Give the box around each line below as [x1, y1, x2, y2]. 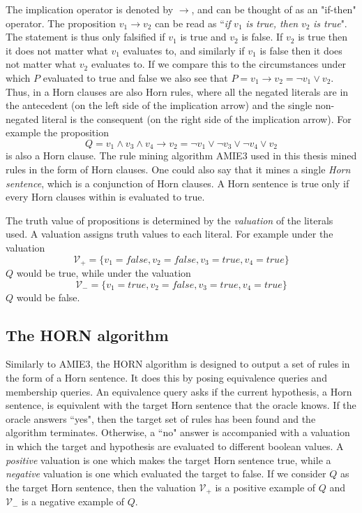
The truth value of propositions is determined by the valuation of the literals [6, 212, 333, 227]
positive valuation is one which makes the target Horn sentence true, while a [6, 452, 331, 467]
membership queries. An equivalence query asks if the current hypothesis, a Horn [6, 384, 352, 398]
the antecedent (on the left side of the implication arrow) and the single [6, 98, 312, 113]
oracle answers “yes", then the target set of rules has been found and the [6, 411, 316, 426]
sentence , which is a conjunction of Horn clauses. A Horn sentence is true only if [6, 175, 349, 190]
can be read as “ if [155, 15, 231, 30]
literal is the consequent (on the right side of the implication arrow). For [42, 111, 352, 126]
